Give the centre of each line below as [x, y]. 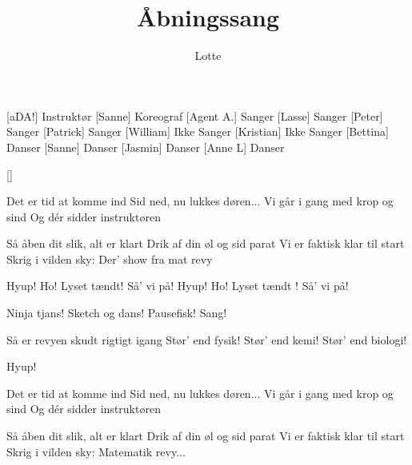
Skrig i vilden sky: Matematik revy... [96, 451]
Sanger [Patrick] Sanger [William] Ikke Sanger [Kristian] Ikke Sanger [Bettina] [198, 131]
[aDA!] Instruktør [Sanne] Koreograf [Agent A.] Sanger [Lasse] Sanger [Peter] [195, 115]
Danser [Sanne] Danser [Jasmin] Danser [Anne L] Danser [146, 147]
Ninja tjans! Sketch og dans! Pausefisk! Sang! [117, 313]
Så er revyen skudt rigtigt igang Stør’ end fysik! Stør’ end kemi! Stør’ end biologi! [207, 339]
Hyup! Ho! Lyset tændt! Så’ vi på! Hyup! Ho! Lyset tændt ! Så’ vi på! [178, 286]
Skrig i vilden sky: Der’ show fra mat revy [110, 258]
